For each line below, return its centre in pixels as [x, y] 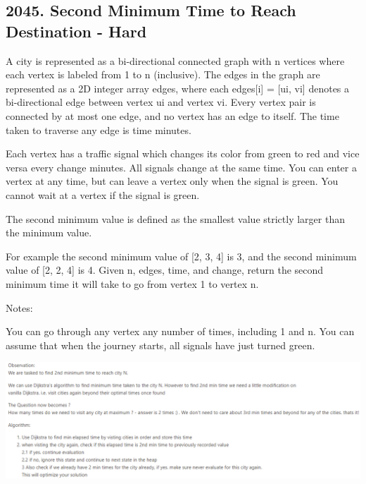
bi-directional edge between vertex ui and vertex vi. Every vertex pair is [161, 102]
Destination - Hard [76, 31]
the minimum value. [49, 232]
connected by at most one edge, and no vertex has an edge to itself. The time [172, 115]
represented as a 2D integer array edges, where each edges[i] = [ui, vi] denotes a [178, 88]
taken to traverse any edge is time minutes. [99, 129]
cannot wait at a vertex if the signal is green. [103, 194]
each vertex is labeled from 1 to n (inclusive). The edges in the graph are [163, 74]
